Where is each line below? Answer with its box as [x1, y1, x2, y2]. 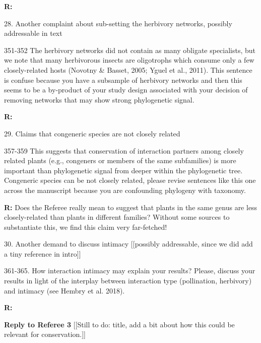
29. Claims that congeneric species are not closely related [4, 128, 180, 138]
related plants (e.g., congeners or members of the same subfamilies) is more [4, 155, 236, 166]
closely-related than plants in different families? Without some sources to [4, 212, 230, 222]
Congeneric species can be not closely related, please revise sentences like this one [4, 175, 256, 185]
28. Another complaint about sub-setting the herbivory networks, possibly [4, 18, 232, 28]
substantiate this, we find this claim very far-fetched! [4, 221, 167, 232]
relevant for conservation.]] [4, 329, 86, 339]
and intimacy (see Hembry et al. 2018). [4, 285, 125, 296]
